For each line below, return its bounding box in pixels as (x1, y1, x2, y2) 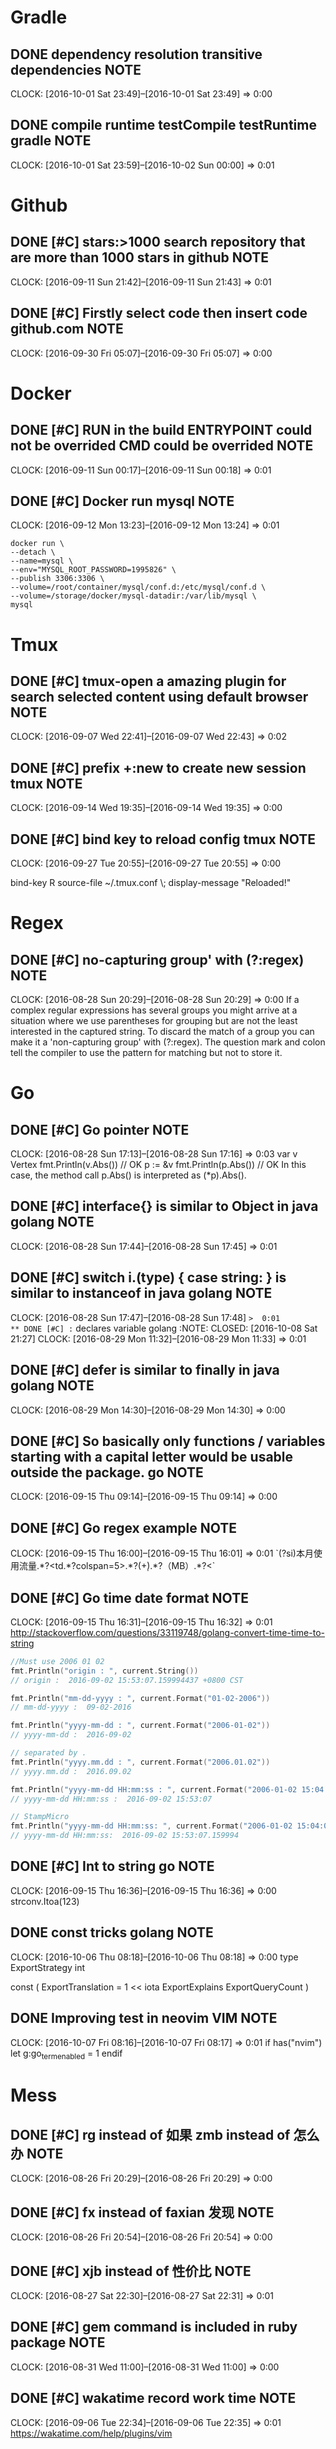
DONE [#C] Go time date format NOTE (10, 1589, 249, 1606)
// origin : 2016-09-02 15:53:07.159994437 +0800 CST (10, 1675, 244, 1685)
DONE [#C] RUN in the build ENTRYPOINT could (10, 422, 313, 439)
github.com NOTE (10, 321, 124, 338)
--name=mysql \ (10, 556, 74, 566)
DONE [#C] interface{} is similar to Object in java (10, 1198, 319, 1215)
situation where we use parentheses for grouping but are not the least (10, 1015, 298, 1027)
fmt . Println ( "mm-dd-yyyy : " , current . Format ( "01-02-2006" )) (10, 1693, 271, 1703)
